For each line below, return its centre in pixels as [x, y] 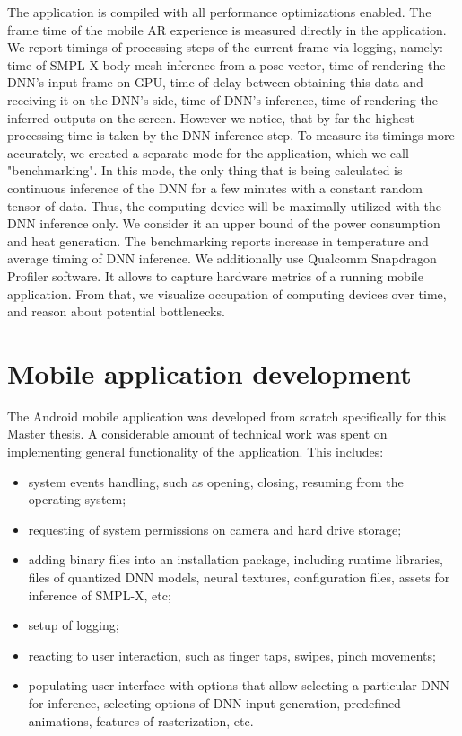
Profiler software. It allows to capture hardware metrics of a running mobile [215, 275]
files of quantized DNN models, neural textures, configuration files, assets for [239, 576]
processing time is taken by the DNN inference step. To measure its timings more [231, 135]
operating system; [77, 499]
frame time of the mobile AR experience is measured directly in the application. [227, 29]
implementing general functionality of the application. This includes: [196, 451]
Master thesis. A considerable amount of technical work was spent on [197, 434]
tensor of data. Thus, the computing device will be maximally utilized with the [224, 205]
